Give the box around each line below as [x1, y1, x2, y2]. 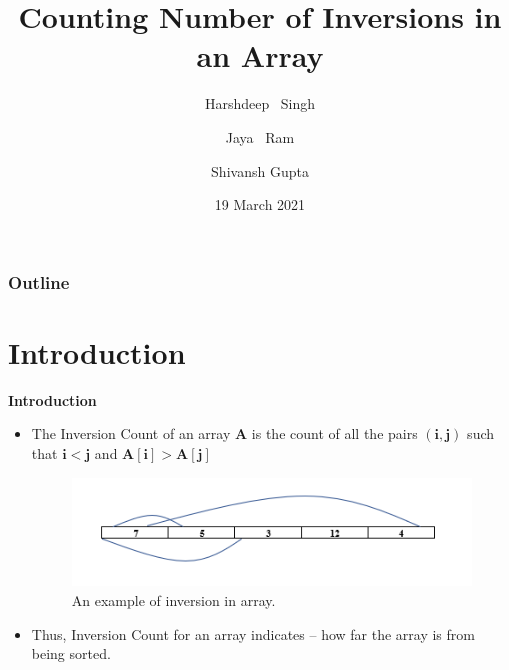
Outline [8, 269, 70, 294]
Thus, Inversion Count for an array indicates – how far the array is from [31, 623, 475, 644]
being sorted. [31, 643, 111, 664]
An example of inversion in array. [71, 590, 276, 610]
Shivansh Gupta [211, 160, 309, 181]
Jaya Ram [225, 126, 295, 147]
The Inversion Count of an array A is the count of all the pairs [31, 423, 418, 444]
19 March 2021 [214, 194, 306, 215]
